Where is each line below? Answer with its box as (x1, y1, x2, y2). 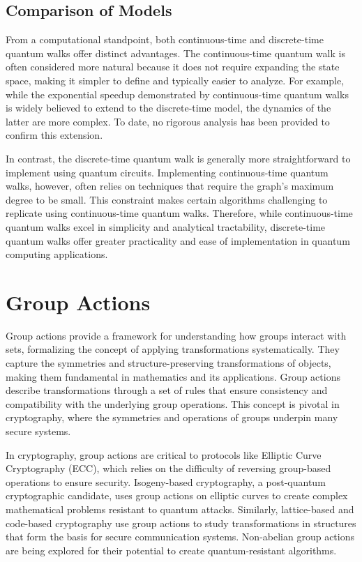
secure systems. (6, 423, 71, 438)
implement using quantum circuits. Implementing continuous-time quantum (6, 165, 329, 179)
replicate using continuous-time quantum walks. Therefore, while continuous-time (6, 206, 353, 220)
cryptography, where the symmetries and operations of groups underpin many (6, 410, 338, 425)
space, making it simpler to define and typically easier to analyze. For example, (6, 73, 345, 87)
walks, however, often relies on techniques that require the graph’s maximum (6, 179, 334, 193)
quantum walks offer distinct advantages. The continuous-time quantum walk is (6, 45, 345, 60)
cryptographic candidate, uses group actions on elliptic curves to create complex (6, 488, 348, 503)
